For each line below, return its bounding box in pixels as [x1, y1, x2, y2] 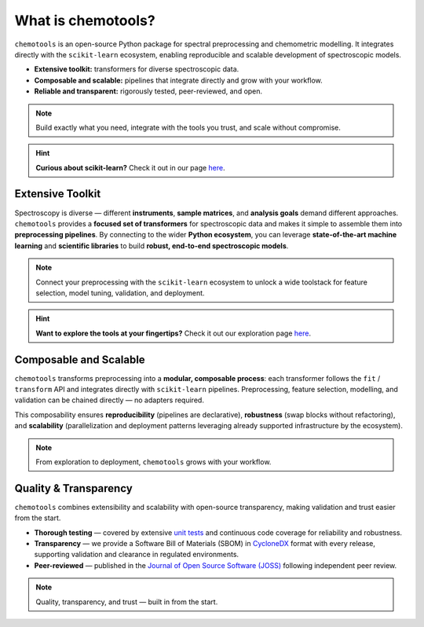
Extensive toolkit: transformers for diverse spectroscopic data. [34, 64, 239, 74]
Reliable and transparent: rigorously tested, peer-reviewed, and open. [34, 86, 263, 96]
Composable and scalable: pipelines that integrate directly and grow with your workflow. [34, 75, 323, 85]
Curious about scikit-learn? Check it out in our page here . [35, 163, 225, 172]
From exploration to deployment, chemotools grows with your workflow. [35, 456, 272, 467]
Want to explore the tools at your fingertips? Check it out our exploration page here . [35, 328, 312, 338]
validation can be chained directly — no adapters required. [14, 395, 204, 405]
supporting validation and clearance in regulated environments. [34, 550, 239, 559]
